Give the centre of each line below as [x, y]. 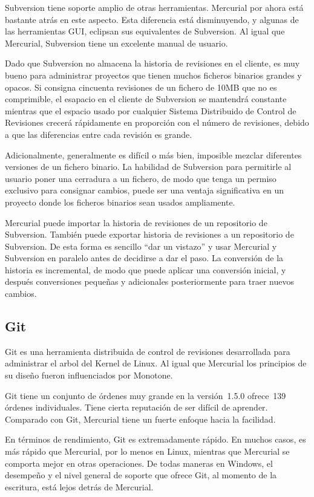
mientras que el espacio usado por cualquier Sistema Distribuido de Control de [151, 110]
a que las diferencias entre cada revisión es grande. [99, 134]
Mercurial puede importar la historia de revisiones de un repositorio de [136, 222]
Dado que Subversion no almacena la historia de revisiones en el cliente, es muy [152, 63]
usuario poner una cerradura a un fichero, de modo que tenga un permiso [141, 178]
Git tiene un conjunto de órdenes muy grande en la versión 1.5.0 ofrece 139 [146, 395]
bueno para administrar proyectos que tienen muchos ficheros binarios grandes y [153, 75]
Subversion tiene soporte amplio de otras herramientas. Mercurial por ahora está [154, 7]
